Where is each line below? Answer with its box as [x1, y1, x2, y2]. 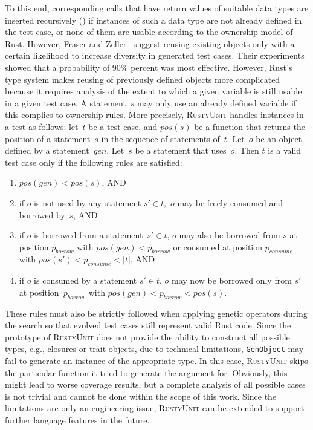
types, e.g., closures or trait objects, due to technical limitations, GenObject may [5, 342, 304, 355]
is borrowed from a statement [34, 229, 143, 241]
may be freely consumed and [177, 196, 283, 209]
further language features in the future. [5, 414, 150, 426]
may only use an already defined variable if [137, 96, 297, 109]
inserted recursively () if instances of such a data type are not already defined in [5, 13, 302, 26]
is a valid [268, 144, 302, 157]
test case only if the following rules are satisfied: [5, 155, 182, 168]
